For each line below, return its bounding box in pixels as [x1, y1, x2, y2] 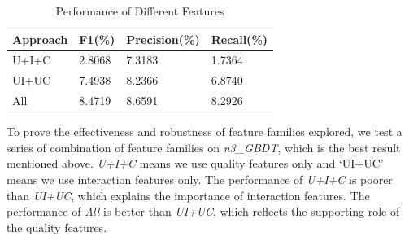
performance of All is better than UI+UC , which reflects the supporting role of [7, 203, 400, 220]
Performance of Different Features [55, 2, 224, 19]
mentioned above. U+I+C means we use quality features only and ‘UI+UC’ [7, 155, 384, 172]
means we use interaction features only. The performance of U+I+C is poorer [7, 171, 393, 187]
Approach [12, 30, 68, 47]
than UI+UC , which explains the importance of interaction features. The [7, 186, 370, 204]
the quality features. [7, 218, 107, 235]
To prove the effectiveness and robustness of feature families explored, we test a [7, 123, 402, 140]
